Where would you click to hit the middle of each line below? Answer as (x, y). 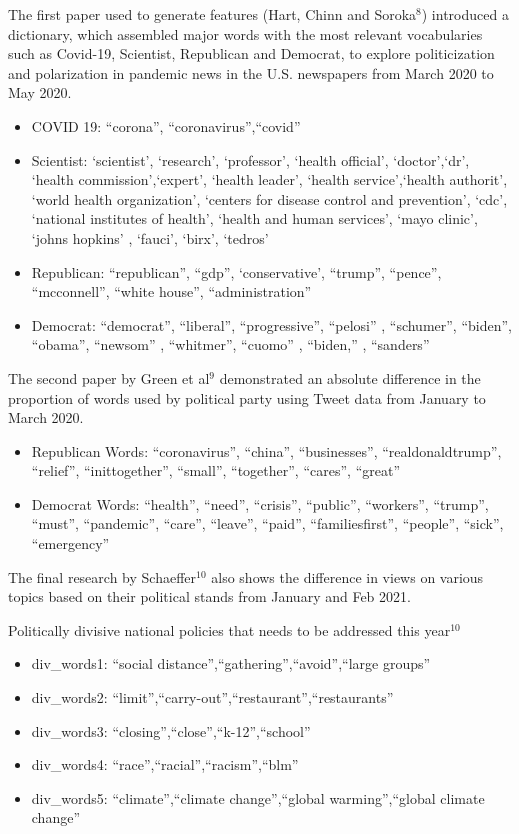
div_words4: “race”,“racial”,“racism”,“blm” (165, 764)
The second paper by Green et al (109, 377)
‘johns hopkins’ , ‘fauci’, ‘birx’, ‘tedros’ (150, 237)
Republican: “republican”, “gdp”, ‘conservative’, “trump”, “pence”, (236, 271)
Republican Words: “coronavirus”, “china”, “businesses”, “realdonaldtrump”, (266, 450)
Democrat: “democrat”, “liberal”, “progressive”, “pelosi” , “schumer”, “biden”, (271, 324)
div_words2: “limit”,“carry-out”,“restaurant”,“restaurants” (212, 697)
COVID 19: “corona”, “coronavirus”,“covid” (166, 125)
